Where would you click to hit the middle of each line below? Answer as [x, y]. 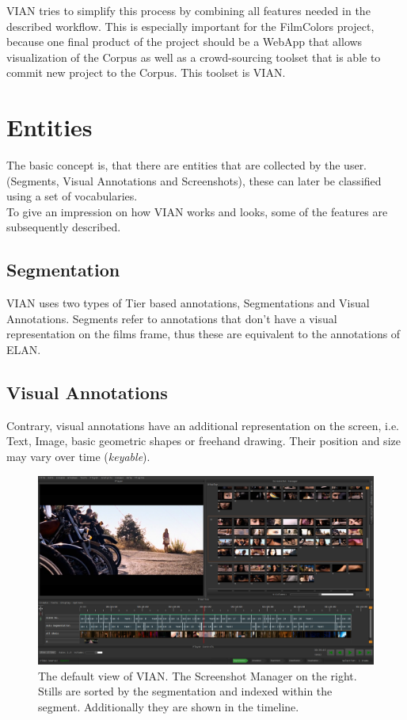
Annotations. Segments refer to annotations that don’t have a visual [172, 318]
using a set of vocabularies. [72, 196]
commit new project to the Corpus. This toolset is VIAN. [146, 72]
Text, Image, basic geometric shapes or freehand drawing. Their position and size [203, 441]
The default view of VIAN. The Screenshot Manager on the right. [198, 675]
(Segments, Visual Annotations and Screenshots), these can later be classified [194, 180]
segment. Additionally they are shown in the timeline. [169, 706]
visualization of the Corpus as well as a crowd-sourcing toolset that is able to [194, 57]
